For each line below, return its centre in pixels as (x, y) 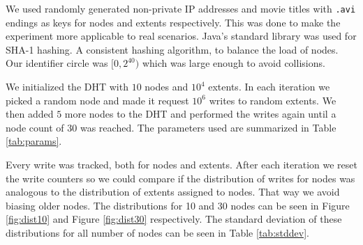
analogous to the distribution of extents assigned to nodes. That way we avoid (173, 192)
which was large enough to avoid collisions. (234, 63)
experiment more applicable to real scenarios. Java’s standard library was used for (181, 36)
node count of (35, 127)
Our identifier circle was (57, 63)
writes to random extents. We (273, 100)
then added (30, 114)
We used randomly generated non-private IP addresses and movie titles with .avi (181, 8)
